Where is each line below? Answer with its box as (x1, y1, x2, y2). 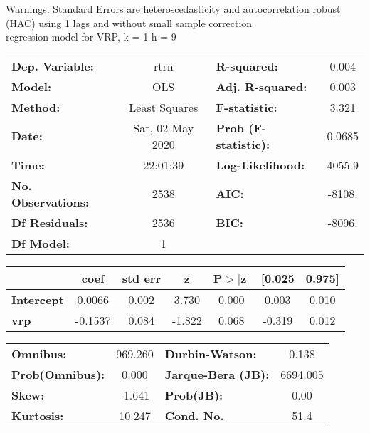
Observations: (11, 193, 90, 210)
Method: (11, 98, 60, 115)
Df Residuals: (11, 214, 88, 231)
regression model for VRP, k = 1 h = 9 (6, 29, 176, 44)
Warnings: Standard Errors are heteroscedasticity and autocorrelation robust (6, 1, 341, 16)
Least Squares (129, 98, 199, 115)
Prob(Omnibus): (11, 365, 105, 382)
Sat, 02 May (133, 119, 194, 136)
